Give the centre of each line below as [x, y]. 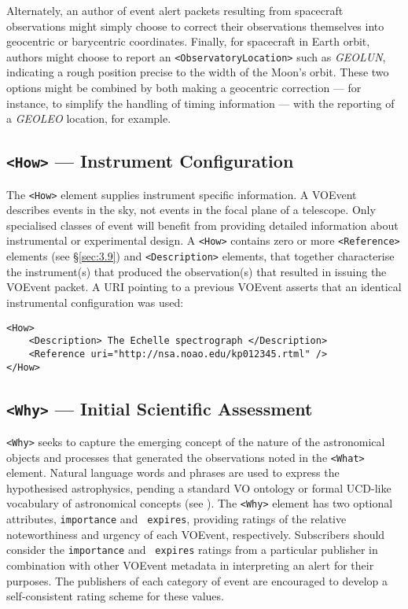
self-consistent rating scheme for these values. [115, 596]
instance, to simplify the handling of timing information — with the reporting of [200, 103]
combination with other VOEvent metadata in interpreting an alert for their [190, 565]
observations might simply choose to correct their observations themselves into [195, 26]
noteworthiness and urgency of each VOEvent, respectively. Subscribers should [196, 534]
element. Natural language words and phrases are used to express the [173, 472]
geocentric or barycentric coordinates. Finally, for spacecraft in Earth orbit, [188, 41]
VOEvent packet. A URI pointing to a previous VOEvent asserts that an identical [204, 287]
